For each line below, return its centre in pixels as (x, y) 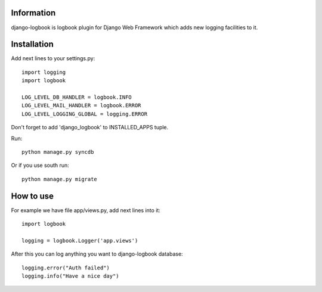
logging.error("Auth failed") (66, 268)
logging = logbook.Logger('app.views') (80, 240)
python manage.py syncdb (58, 152)
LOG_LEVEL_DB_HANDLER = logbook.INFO (77, 97)
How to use (32, 196)
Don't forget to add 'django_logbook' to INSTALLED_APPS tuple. (90, 128)
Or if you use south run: (40, 165)
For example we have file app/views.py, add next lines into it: (86, 210)
